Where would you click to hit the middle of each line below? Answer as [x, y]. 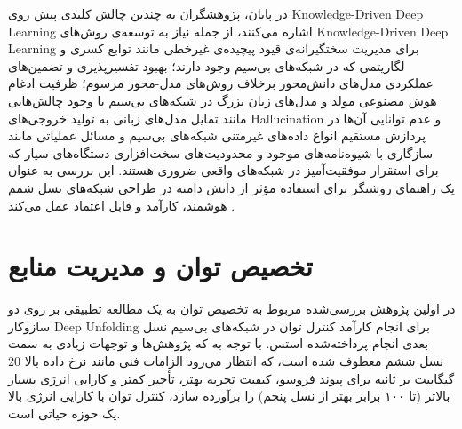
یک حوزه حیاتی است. [64, 413]
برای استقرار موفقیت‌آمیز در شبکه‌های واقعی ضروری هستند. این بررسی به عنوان [223, 170]
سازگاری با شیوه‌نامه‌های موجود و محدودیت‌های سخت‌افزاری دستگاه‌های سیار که [221, 152]
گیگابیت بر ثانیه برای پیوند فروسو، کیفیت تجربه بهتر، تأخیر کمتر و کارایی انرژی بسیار [231, 378]
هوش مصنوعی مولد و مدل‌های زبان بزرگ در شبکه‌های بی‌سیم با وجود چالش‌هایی [223, 100]
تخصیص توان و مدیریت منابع [160, 266]
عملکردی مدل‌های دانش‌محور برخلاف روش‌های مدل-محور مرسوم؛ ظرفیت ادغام [221, 83]
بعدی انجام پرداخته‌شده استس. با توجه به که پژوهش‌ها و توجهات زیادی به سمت [219, 343]
